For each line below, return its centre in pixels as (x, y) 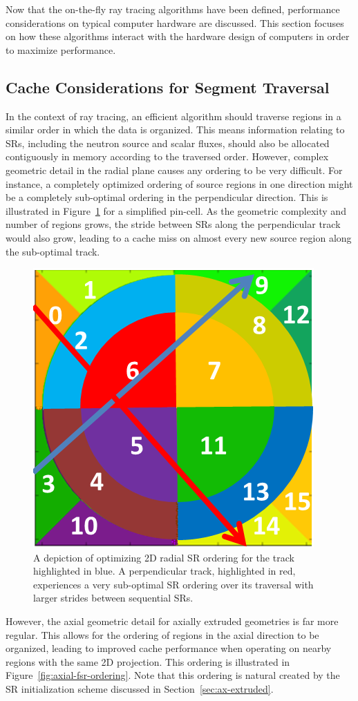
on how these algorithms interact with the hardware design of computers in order (178, 36)
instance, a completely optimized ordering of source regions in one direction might (179, 183)
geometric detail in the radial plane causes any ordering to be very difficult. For (174, 170)
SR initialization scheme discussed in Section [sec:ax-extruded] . (140, 689)
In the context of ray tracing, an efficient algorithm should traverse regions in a (173, 116)
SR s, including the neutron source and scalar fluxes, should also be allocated (168, 143)
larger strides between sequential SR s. (113, 598)
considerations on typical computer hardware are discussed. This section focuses (175, 22)
